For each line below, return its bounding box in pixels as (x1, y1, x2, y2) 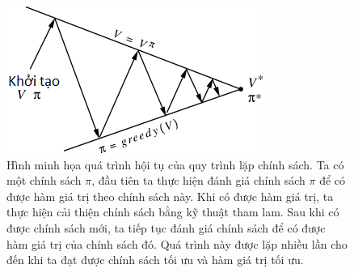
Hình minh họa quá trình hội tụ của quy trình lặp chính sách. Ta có (6, 156, 344, 173)
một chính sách (6, 172, 82, 189)
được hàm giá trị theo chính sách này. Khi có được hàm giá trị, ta (6, 187, 334, 204)
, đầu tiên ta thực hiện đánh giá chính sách (91, 172, 306, 189)
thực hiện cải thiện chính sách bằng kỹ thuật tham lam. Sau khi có (6, 203, 339, 220)
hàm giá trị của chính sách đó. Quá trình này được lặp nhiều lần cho (6, 235, 348, 252)
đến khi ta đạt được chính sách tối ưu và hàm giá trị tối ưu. (6, 251, 304, 268)
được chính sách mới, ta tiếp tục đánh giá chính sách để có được (6, 219, 326, 236)
